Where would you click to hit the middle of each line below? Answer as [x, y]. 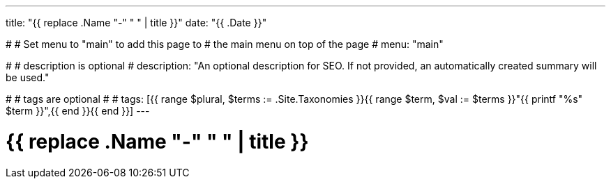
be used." [28, 77]
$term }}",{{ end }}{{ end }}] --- [78, 111]
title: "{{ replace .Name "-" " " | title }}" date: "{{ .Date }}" [136, 23]
